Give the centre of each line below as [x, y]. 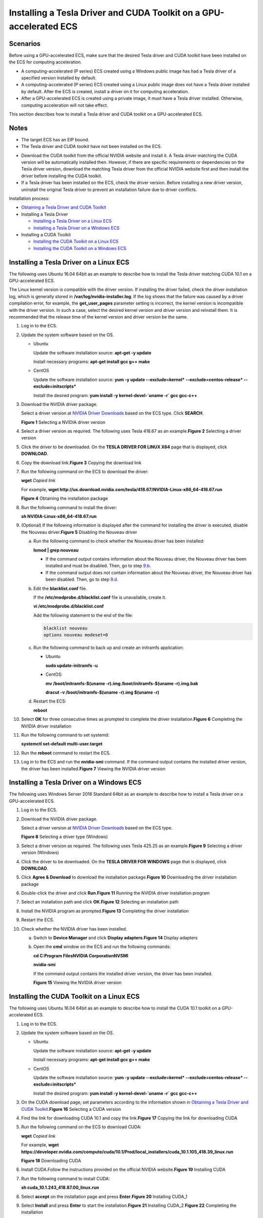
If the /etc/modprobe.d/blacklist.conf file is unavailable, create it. [100, 597]
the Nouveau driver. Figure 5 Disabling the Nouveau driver [79, 532]
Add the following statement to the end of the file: [83, 615]
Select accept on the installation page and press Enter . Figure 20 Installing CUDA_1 [104, 1197]
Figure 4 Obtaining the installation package [65, 498]
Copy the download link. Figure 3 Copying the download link [81, 462]
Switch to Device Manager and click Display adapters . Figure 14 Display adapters [115, 938]
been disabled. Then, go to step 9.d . [82, 579]
